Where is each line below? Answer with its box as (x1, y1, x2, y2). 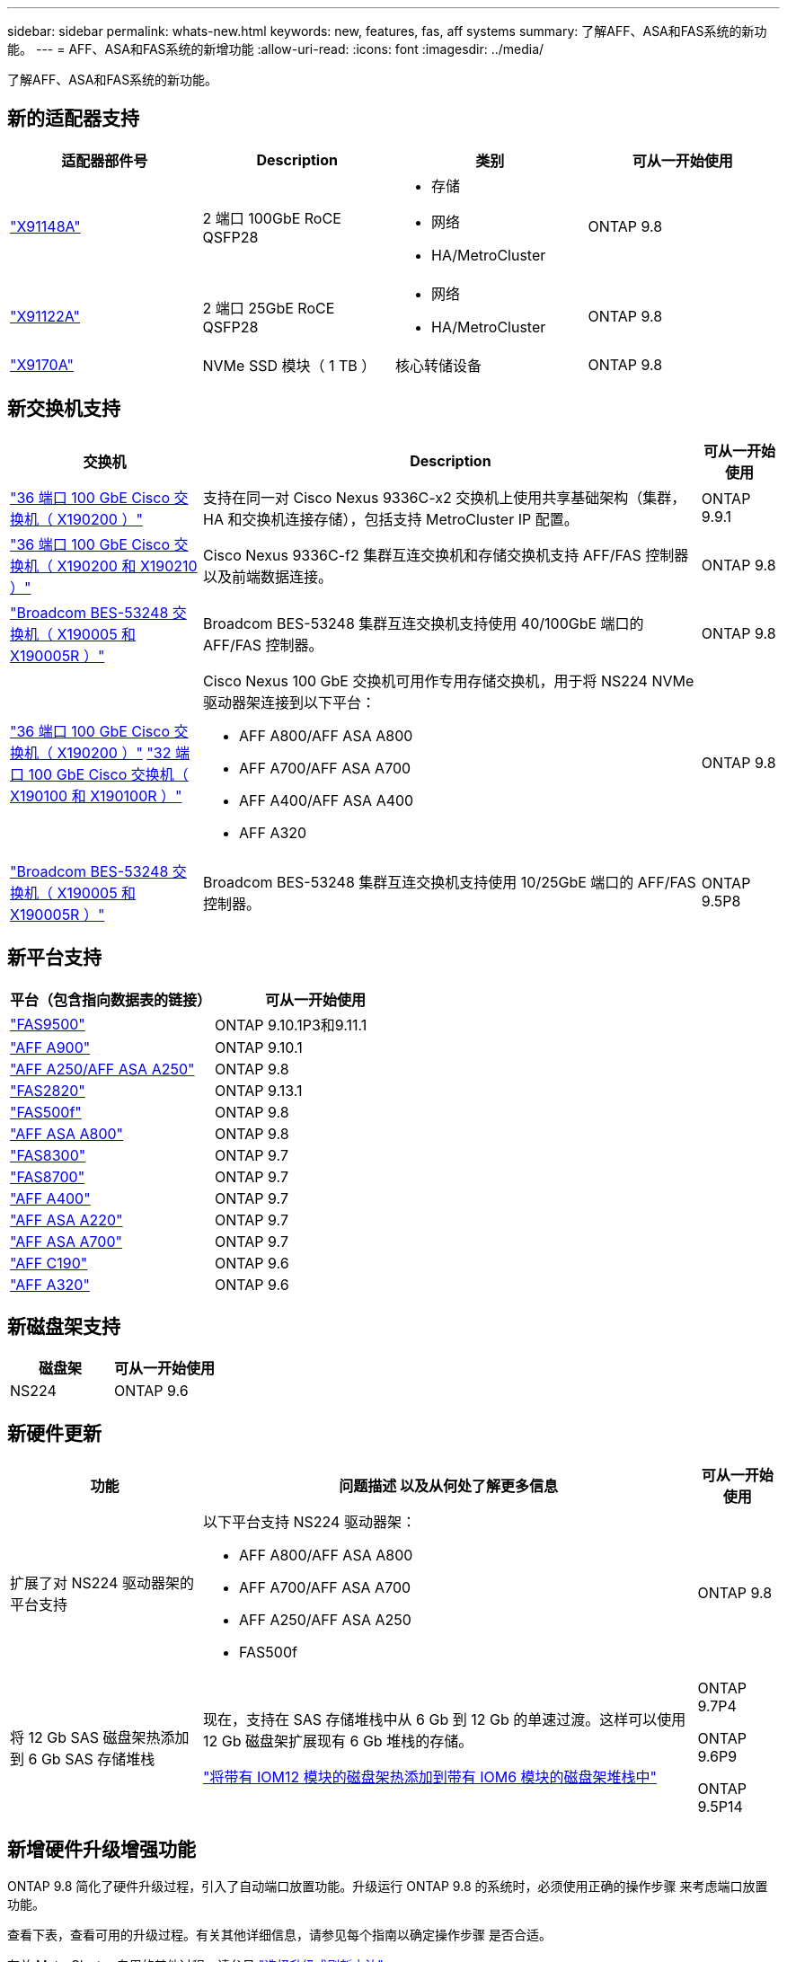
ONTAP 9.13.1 (215, 1081, 303, 1100)
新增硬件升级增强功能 (7, 1837, 196, 1860)
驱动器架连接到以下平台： (203, 693, 376, 711)
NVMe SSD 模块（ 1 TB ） (202, 356, 376, 375)
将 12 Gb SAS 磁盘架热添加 (10, 1728, 190, 1747)
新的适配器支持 (7, 107, 139, 130)
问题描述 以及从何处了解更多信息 (339, 1477, 559, 1496)
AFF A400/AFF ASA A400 (239, 791, 414, 809)
